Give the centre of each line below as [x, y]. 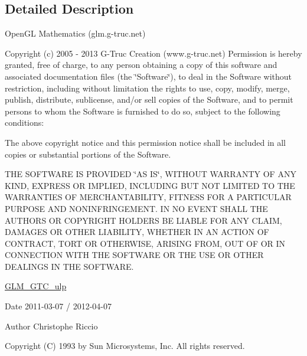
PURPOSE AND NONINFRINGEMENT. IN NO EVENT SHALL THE [136, 208]
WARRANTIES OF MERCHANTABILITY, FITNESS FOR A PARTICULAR [148, 197]
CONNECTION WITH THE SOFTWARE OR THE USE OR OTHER [134, 255]
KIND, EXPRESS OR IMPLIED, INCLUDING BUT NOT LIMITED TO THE [150, 185]
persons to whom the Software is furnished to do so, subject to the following [143, 111]
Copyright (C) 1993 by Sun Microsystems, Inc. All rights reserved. [125, 346]
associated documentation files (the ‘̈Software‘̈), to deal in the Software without [148, 76]
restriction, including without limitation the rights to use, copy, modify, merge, [147, 88]
